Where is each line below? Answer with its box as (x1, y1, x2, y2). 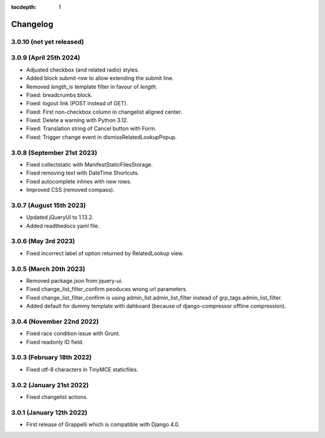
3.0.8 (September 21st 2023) (11, 148, 97, 156)
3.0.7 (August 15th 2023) (11, 201, 86, 209)
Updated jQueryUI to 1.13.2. (26, 214, 94, 221)
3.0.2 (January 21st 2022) (11, 381, 89, 389)
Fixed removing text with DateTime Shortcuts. (26, 169, 140, 177)
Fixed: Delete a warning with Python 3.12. (26, 117, 129, 124)
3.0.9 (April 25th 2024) (11, 54, 81, 62)
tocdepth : (11, 4, 37, 10)
